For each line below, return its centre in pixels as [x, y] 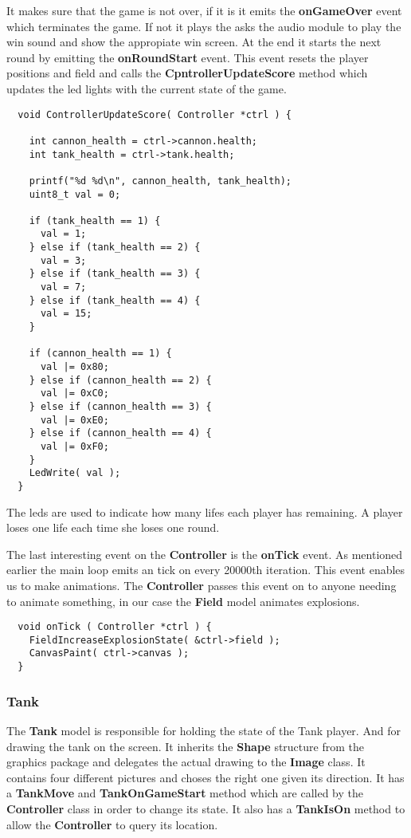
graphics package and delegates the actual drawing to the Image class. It [186, 762]
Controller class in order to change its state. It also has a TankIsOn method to [206, 808]
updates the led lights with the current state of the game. [147, 88]
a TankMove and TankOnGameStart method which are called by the [185, 793]
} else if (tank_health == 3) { [115, 274]
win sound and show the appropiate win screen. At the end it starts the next [194, 42]
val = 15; [66, 314]
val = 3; [63, 260]
